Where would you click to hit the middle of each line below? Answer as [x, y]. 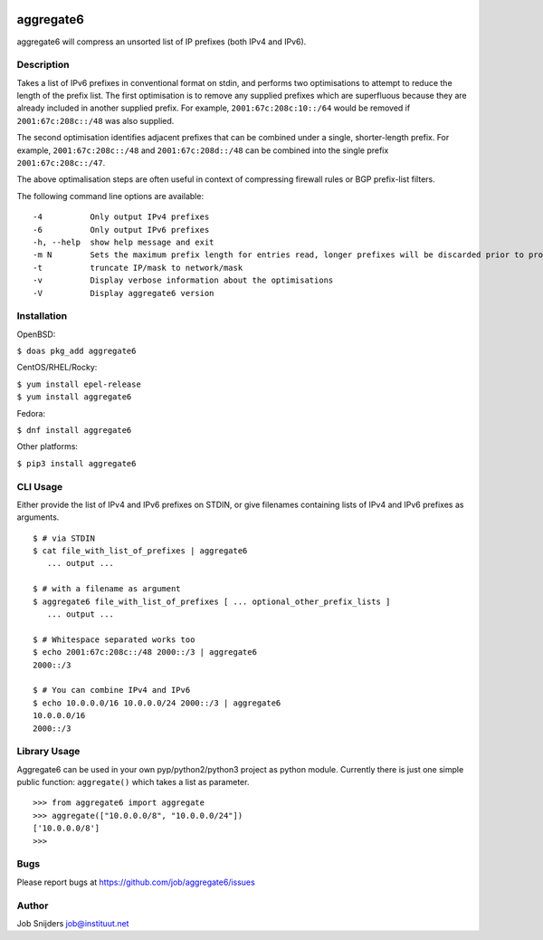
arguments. [38, 517]
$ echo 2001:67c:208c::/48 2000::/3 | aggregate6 [145, 652]
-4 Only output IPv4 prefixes [121, 217]
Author [33, 906]
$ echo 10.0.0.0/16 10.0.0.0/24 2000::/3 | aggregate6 [157, 703]
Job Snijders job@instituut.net [73, 923]
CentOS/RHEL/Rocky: [57, 368]
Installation [42, 316]
